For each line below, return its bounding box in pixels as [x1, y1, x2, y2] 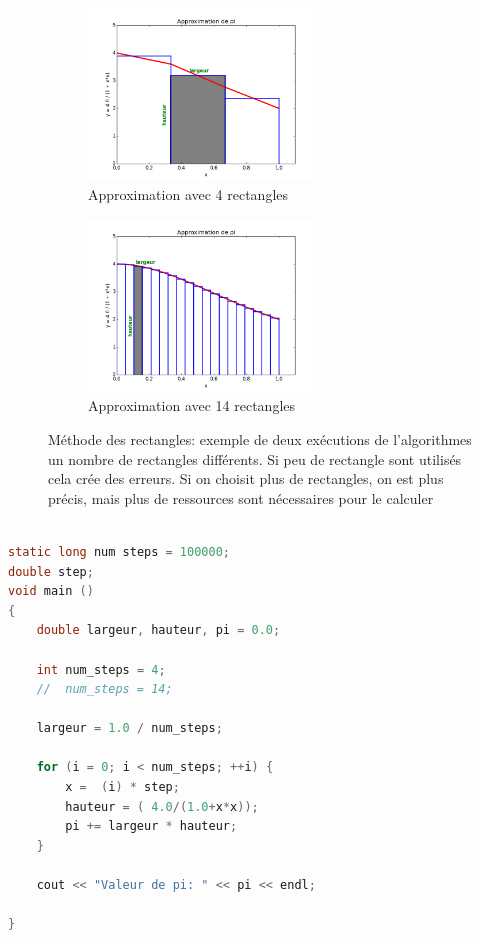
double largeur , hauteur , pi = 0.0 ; [36, 623, 281, 638]
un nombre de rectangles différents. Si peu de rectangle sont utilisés [48, 448, 462, 469]
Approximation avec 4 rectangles [88, 184, 289, 205]
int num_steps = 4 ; [36, 662, 166, 677]
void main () [8, 584, 94, 599]
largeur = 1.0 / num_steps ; [36, 721, 223, 736]
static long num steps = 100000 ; [8, 544, 230, 559]
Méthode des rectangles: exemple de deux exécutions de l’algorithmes [48, 428, 472, 449]
